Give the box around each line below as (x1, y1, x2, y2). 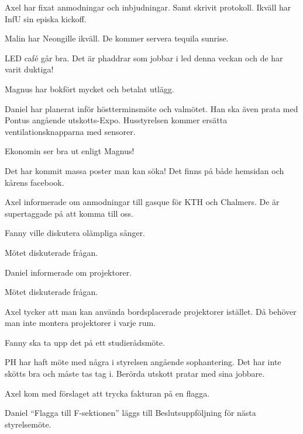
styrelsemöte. (5, 418, 51, 430)
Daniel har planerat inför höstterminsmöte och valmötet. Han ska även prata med (5, 102, 298, 114)
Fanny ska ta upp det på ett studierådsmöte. (5, 336, 165, 348)
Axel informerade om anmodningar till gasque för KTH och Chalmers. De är (5, 196, 280, 208)
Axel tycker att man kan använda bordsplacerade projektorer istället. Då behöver (5, 305, 297, 317)
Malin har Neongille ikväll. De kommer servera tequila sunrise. (5, 32, 229, 44)
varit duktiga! (5, 63, 54, 75)
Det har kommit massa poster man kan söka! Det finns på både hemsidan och (5, 164, 284, 176)
